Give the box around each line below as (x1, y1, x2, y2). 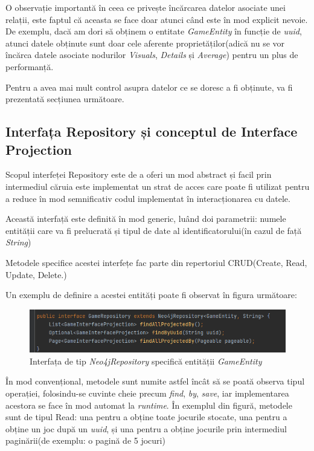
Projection (5, 140, 72, 158)
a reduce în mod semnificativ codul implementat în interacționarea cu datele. (5, 192, 290, 204)
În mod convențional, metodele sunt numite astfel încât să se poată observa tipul (5, 375, 305, 388)
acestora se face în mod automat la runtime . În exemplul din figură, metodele (5, 398, 292, 411)
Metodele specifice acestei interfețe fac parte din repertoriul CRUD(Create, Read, (5, 256, 307, 268)
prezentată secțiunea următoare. (5, 92, 124, 105)
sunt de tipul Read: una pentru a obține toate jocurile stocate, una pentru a (5, 410, 287, 423)
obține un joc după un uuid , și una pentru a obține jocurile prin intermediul (5, 422, 287, 435)
